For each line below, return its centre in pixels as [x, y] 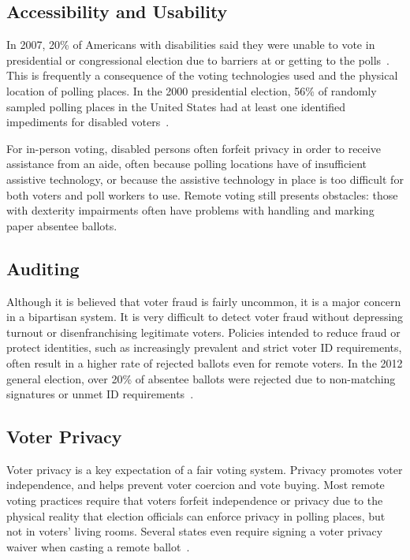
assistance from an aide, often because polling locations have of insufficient [187, 164]
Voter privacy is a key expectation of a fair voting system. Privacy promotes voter [205, 469]
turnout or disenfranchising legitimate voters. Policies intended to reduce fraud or [203, 332]
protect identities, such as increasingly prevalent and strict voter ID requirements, [204, 347]
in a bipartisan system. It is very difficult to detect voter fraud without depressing [205, 317]
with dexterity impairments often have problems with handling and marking [190, 210]
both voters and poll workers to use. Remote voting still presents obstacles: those [202, 194]
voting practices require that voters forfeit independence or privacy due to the [195, 500]
